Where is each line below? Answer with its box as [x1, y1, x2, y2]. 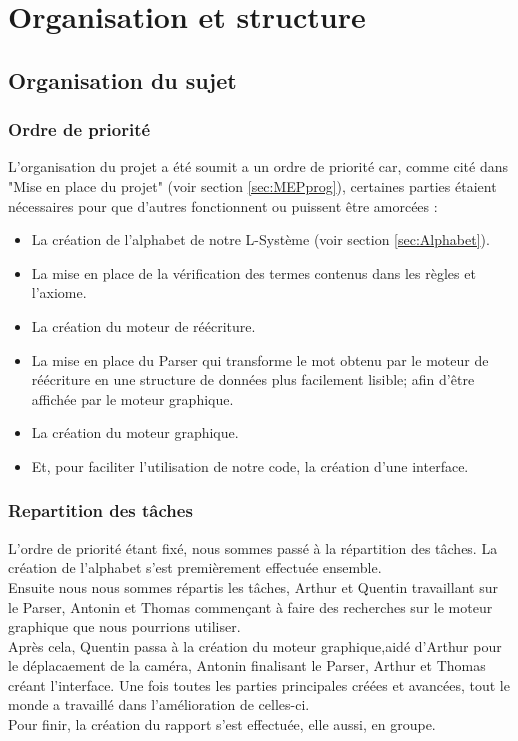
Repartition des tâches [8, 498, 193, 523]
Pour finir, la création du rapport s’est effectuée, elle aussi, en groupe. [8, 714, 436, 735]
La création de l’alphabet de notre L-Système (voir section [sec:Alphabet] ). [31, 229, 490, 250]
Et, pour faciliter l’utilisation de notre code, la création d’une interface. [31, 455, 469, 476]
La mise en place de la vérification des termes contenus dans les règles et [31, 262, 476, 283]
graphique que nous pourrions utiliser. [8, 616, 241, 637]
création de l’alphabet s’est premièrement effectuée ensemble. [8, 557, 382, 578]
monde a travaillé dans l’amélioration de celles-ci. [8, 694, 310, 715]
